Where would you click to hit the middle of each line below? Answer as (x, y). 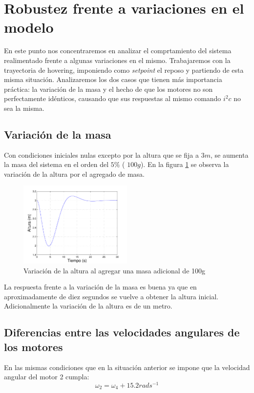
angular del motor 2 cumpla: (47, 377)
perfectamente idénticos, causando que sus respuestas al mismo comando (113, 98)
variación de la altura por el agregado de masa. (74, 174)
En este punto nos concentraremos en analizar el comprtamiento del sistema (118, 51)
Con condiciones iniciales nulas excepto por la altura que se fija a (101, 155)
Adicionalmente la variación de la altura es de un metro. (88, 306)
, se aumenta (229, 155)
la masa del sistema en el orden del (56, 164)
